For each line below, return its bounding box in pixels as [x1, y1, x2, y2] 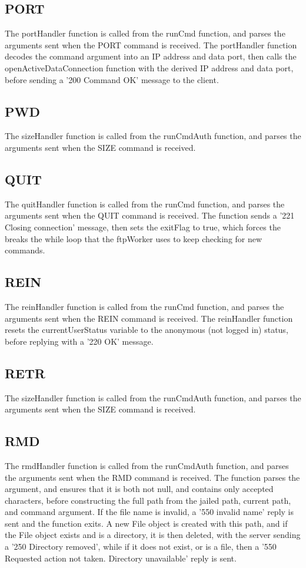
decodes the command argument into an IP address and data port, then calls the [5, 50, 297, 62]
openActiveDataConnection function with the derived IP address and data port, [5, 61, 294, 74]
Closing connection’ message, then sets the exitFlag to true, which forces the [5, 220, 281, 233]
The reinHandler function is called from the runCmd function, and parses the [5, 300, 284, 312]
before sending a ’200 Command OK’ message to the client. [5, 73, 219, 85]
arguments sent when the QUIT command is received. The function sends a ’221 [5, 209, 295, 222]
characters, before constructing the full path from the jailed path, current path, [5, 494, 291, 506]
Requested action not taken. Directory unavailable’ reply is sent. [5, 552, 237, 564]
